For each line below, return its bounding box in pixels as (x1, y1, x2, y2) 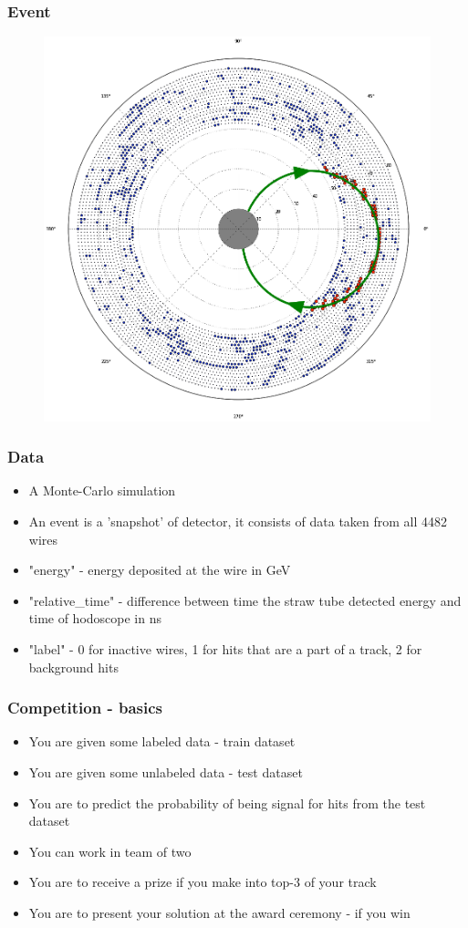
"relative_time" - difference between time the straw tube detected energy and (28, 590, 462, 610)
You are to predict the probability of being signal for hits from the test (28, 793, 426, 812)
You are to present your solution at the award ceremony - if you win (28, 902, 411, 922)
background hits (28, 657, 119, 676)
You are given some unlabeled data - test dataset (28, 762, 303, 781)
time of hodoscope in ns (28, 609, 162, 628)
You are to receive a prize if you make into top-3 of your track (28, 872, 377, 892)
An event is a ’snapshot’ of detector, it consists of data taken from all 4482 (28, 511, 448, 530)
